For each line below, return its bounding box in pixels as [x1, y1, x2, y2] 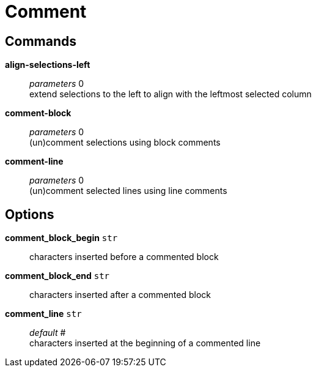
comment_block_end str [5, 270, 110, 281]
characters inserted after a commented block [29, 289, 211, 300]
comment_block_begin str [5, 232, 118, 244]
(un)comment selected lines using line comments [29, 185, 227, 196]
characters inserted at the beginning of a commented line [29, 338, 261, 349]
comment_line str [5, 308, 82, 319]
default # [29, 327, 66, 338]
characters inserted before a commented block [29, 251, 219, 262]
